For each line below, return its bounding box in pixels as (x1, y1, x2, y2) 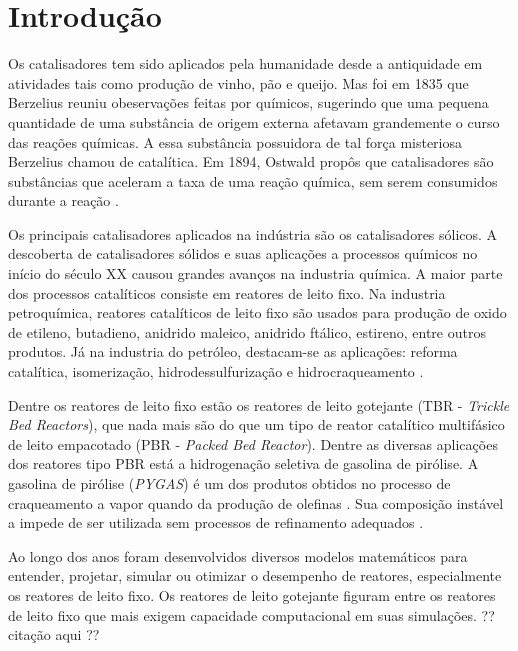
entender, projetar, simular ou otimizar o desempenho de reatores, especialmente (8, 565, 502, 586)
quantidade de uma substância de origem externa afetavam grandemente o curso (8, 111, 500, 132)
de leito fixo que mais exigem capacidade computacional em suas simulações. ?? (8, 604, 495, 625)
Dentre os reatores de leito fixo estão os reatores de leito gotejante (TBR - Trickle (8, 394, 510, 415)
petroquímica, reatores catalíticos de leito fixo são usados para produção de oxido (8, 302, 507, 323)
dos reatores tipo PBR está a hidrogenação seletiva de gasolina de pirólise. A (8, 453, 479, 474)
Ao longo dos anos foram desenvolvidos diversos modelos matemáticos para (8, 545, 468, 566)
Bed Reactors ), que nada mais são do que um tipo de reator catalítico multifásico (8, 414, 505, 435)
